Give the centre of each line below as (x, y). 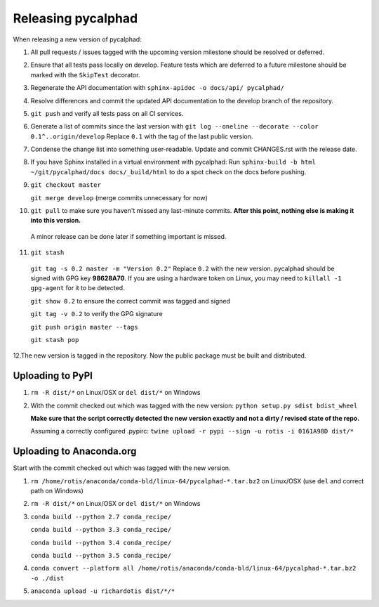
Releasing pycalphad (75, 18)
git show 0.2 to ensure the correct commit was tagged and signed (131, 301)
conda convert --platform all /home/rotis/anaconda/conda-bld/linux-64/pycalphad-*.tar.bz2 (193, 568)
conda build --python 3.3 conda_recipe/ (101, 530)
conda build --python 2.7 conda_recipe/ (101, 517)
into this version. (56, 221)
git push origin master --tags (84, 327)
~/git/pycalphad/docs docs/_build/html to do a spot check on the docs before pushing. (168, 171)
